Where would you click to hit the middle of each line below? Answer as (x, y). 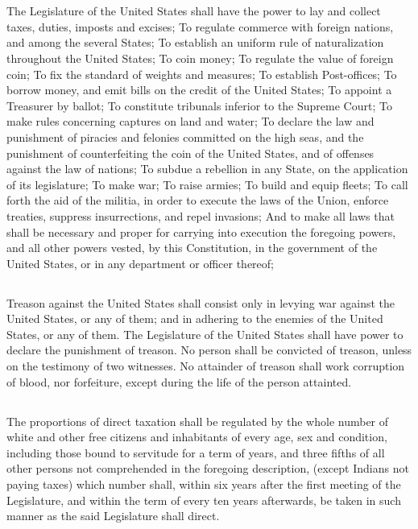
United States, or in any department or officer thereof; (140, 263)
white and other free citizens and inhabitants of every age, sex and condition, (197, 437)
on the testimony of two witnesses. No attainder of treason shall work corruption (206, 366)
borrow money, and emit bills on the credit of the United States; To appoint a (199, 90)
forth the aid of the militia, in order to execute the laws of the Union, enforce (198, 200)
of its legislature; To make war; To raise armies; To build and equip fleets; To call (207, 184)
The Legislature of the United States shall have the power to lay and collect (194, 11)
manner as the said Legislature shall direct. (113, 516)
